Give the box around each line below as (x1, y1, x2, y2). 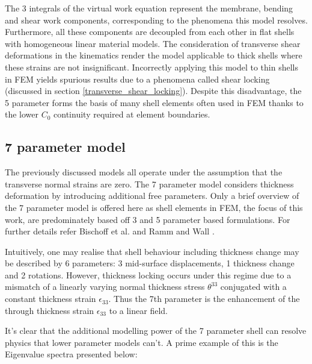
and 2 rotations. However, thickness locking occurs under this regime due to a (5, 268, 292, 281)
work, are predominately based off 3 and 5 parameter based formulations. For (5, 213, 290, 225)
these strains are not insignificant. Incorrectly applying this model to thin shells (5, 60, 298, 73)
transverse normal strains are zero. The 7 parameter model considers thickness (5, 177, 294, 190)
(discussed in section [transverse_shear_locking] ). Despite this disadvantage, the (5, 84, 302, 97)
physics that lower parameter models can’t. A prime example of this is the (5, 336, 278, 348)
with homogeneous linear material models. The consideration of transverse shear (5, 37, 301, 49)
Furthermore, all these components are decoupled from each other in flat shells (5, 25, 295, 38)
